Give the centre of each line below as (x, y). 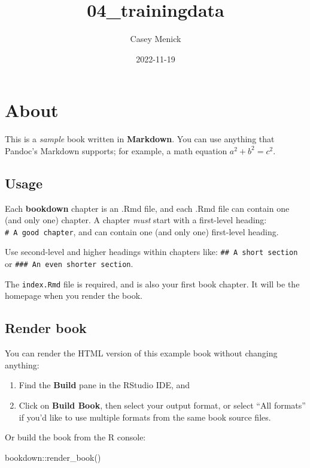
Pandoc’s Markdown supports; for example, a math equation (116, 150)
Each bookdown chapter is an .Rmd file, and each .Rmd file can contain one (147, 208)
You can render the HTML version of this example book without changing (141, 353)
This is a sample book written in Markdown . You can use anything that (140, 139)
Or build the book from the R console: (75, 437)
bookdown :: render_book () (53, 457)
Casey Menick (156, 39)
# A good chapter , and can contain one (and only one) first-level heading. (142, 231)
